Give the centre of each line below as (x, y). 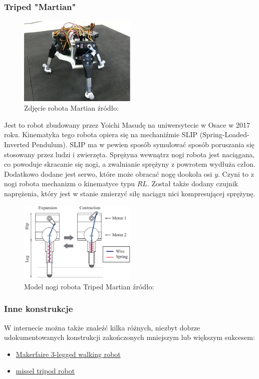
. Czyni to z (236, 173)
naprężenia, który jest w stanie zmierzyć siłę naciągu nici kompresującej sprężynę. (130, 193)
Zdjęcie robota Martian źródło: (72, 108)
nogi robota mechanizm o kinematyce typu (69, 183)
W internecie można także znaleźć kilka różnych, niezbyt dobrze (102, 327)
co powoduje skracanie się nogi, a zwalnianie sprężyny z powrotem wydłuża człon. (130, 164)
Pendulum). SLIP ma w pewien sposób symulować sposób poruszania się (143, 144)
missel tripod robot (45, 371)
